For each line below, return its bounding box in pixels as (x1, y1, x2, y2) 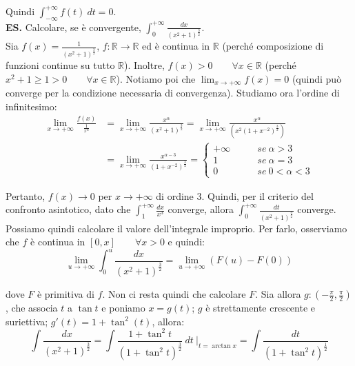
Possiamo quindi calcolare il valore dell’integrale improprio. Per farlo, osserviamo (6, 221, 347, 235)
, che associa (6, 301, 58, 315)
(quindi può (292, 71, 342, 85)
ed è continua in (142, 39, 210, 53)
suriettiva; (6, 314, 48, 328)
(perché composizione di (222, 39, 324, 53)
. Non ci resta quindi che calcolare (102, 287, 246, 301)
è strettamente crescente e (205, 301, 316, 315)
